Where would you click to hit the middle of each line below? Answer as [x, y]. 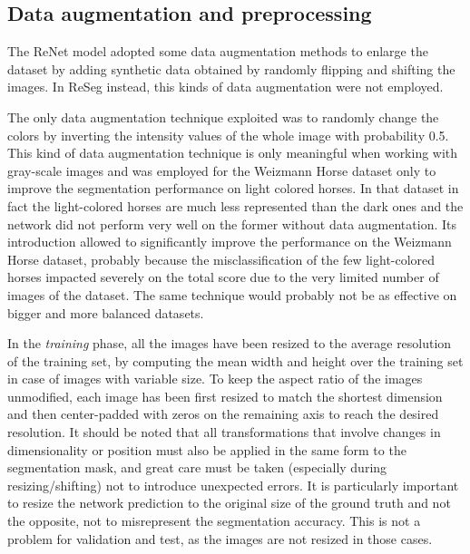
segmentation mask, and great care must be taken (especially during [197, 467]
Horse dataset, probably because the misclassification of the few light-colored [221, 259]
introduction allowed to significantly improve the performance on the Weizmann [230, 242]
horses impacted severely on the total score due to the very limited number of [223, 277]
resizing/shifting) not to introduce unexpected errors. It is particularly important [233, 485]
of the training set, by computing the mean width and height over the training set [235, 360]
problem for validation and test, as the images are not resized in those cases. [220, 538]
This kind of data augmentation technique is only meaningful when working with [233, 153]
